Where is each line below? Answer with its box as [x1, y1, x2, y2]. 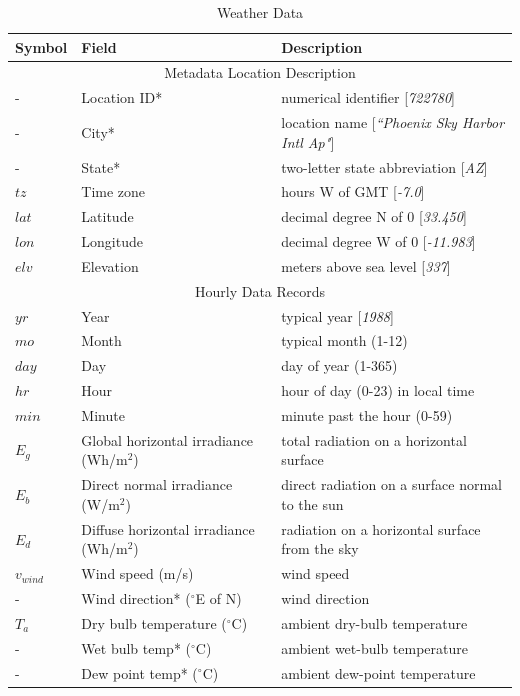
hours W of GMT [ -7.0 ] [281, 181, 425, 202]
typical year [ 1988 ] [281, 305, 394, 326]
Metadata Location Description [164, 62, 356, 83]
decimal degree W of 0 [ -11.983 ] [281, 231, 476, 252]
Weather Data [216, 2, 304, 22]
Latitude [81, 206, 134, 227]
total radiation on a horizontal [281, 429, 467, 450]
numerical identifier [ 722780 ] [281, 87, 455, 108]
